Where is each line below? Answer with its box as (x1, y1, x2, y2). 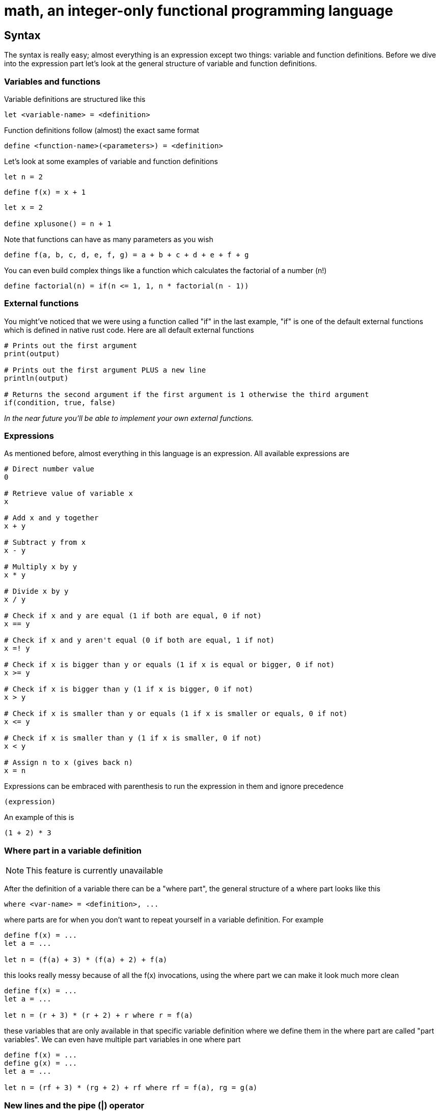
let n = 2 (4, 172, 43, 181)
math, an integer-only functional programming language (4, 2, 393, 19)
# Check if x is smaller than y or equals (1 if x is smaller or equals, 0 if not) (4, 709, 348, 718)
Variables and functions (4, 76, 101, 87)
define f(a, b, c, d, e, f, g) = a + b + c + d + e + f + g (4, 250, 249, 259)
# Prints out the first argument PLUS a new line (4, 365, 206, 374)
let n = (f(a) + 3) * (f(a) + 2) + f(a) (4, 956, 168, 964)
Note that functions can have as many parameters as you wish (4, 234, 213, 244)
